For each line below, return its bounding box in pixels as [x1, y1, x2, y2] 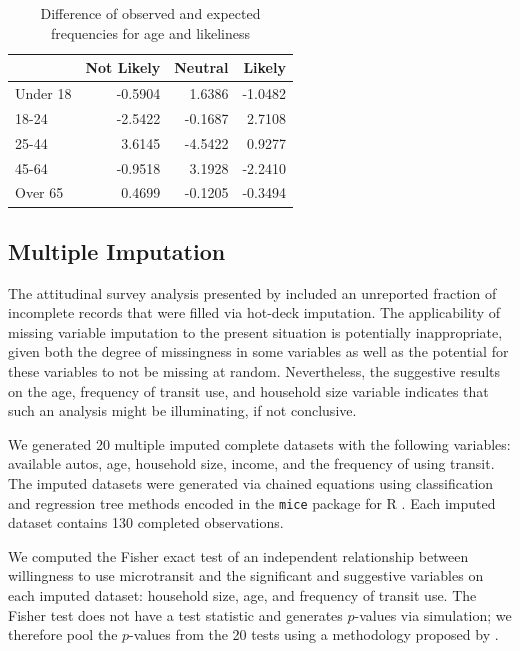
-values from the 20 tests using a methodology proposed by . [129, 624, 499, 645]
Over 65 [15, 182, 64, 203]
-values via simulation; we [354, 604, 512, 625]
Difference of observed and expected [40, 3, 261, 23]
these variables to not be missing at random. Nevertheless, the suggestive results [8, 361, 501, 382]
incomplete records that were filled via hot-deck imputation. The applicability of [8, 302, 501, 323]
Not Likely [85, 57, 161, 78]
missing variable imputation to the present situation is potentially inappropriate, [8, 321, 503, 342]
